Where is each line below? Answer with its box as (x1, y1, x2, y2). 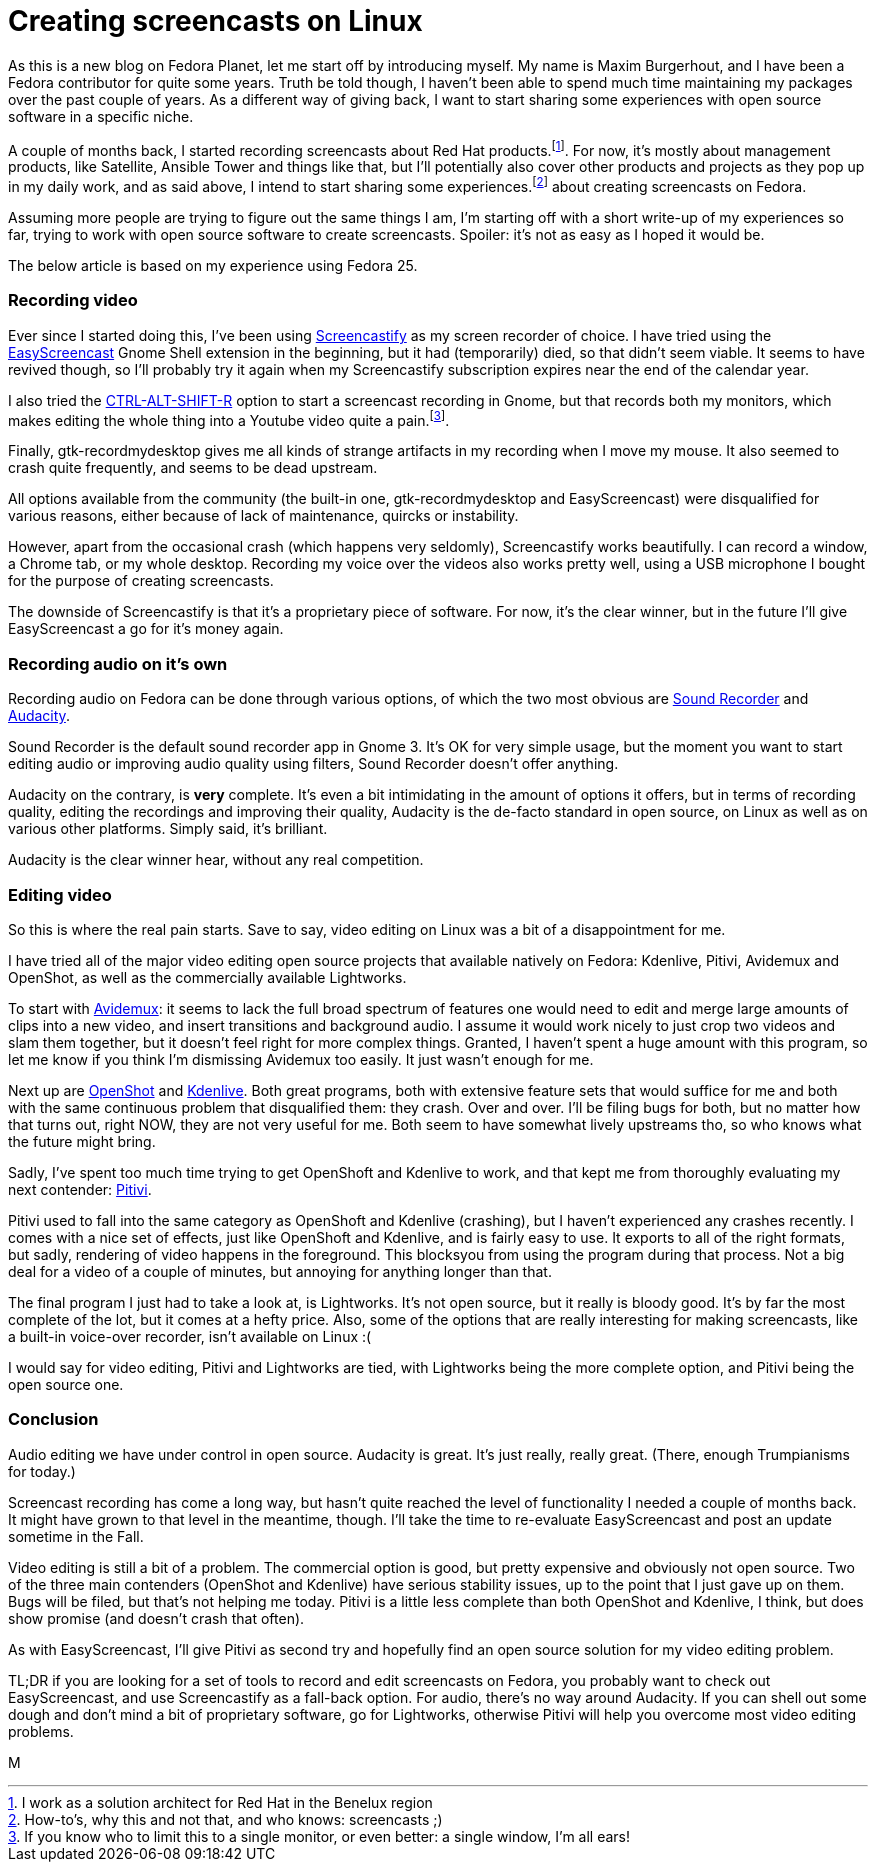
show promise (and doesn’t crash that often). (8, 1609, 305, 1627)
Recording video (8, 290, 138, 311)
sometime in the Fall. (8, 1527, 144, 1545)
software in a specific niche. (8, 107, 194, 125)
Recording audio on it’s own (8, 653, 228, 674)
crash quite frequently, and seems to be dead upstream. (8, 459, 378, 477)
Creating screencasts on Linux (8, 4, 423, 38)
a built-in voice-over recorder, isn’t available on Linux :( (8, 1327, 372, 1345)
